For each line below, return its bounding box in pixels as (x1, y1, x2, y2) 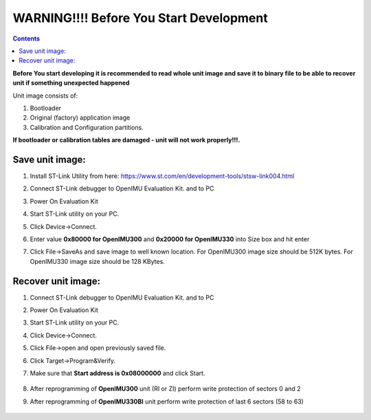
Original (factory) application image (30, 113, 131, 122)
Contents (12, 34, 41, 43)
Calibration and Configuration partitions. (30, 123, 144, 131)
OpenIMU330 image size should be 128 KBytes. (30, 257, 165, 265)
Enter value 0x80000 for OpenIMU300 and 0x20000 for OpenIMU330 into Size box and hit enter (30, 234, 310, 243)
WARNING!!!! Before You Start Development (12, 10, 268, 25)
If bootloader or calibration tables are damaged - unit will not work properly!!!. (12, 136, 240, 144)
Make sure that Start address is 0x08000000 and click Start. (30, 368, 205, 377)
